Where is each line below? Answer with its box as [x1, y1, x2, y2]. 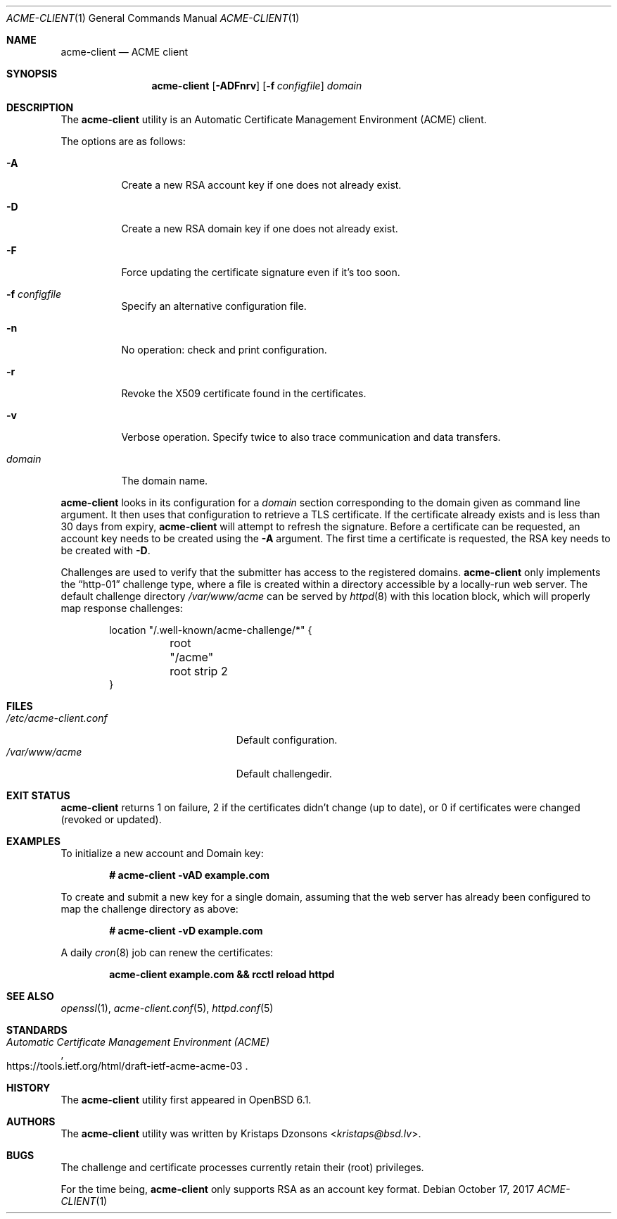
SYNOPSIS [6, 68, 58, 80]
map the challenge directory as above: [61, 903, 238, 915]
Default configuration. [236, 734, 338, 746]
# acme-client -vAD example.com [109, 869, 270, 881]
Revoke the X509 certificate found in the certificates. [121, 387, 367, 399]
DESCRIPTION [6, 101, 74, 113]
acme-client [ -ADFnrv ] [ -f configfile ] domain [151, 80, 362, 92]
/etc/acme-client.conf [6, 712, 108, 724]
